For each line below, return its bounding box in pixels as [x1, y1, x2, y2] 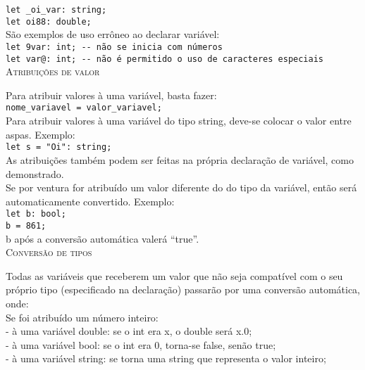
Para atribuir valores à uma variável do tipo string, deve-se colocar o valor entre [6, 113, 352, 128]
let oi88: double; [6, 16, 92, 27]
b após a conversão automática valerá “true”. [6, 231, 199, 245]
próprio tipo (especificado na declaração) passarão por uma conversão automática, [6, 282, 360, 297]
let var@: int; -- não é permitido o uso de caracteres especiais [6, 53, 324, 64]
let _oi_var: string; [6, 5, 107, 15]
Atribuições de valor [6, 64, 100, 79]
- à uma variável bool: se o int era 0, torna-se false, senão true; [6, 337, 276, 352]
